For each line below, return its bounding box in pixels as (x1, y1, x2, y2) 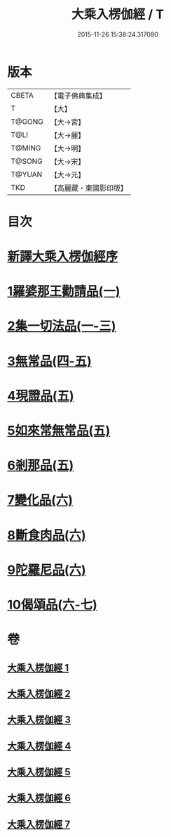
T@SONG (11, 156, 43, 166)
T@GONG (11, 117, 43, 127)
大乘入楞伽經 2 (7, 687, 71, 700)
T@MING (11, 143, 41, 153)
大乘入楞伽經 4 (7, 740, 71, 752)
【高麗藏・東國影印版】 (50, 183, 128, 193)
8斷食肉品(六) (7, 527, 86, 543)
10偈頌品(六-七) (7, 596, 98, 613)
